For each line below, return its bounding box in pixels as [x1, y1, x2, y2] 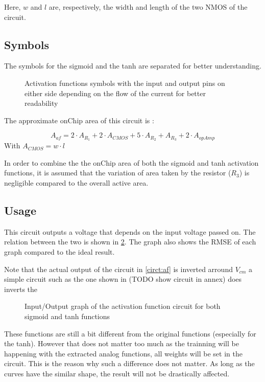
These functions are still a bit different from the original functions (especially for [4, 328, 256, 339]
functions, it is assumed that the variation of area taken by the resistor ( [4, 167, 231, 178]
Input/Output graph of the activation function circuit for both [25, 301, 221, 311]
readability [25, 98, 58, 108]
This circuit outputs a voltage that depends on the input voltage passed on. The [4, 226, 256, 237]
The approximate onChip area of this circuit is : [4, 115, 154, 125]
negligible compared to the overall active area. [4, 177, 149, 188]
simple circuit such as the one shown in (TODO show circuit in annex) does [4, 274, 242, 284]
